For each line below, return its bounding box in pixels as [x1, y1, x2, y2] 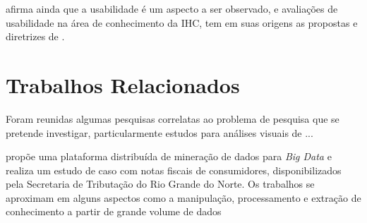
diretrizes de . [6, 29, 65, 44]
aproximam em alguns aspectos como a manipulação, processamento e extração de [6, 190, 361, 205]
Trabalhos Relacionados [6, 70, 240, 99]
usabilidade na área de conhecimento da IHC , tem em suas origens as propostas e [6, 15, 358, 30]
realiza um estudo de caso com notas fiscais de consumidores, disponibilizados [6, 162, 342, 177]
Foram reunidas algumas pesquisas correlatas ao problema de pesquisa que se [6, 111, 339, 126]
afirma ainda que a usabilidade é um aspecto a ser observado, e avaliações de [6, 1, 338, 16]
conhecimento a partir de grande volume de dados [6, 204, 222, 219]
